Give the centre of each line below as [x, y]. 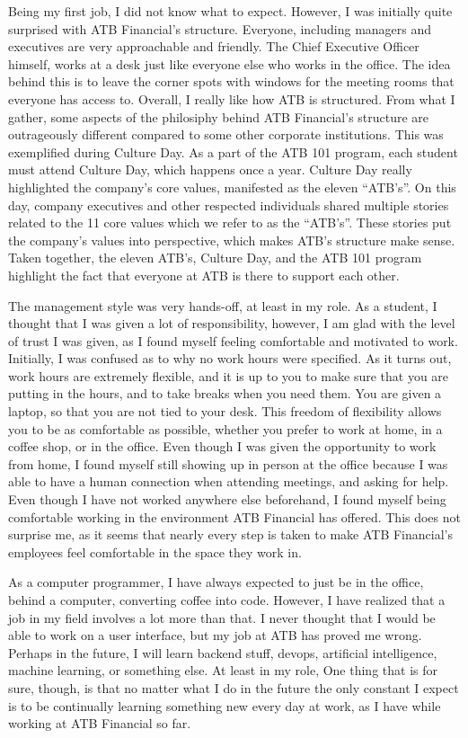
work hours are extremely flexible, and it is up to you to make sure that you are [229, 375]
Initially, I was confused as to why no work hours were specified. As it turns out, [230, 358]
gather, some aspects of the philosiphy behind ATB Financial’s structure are [219, 116]
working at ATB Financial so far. [100, 723]
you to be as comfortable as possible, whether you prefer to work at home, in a [225, 428]
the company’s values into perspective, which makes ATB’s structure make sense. [232, 240]
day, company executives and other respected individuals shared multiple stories [229, 205]
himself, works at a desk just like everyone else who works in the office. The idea [230, 63]
